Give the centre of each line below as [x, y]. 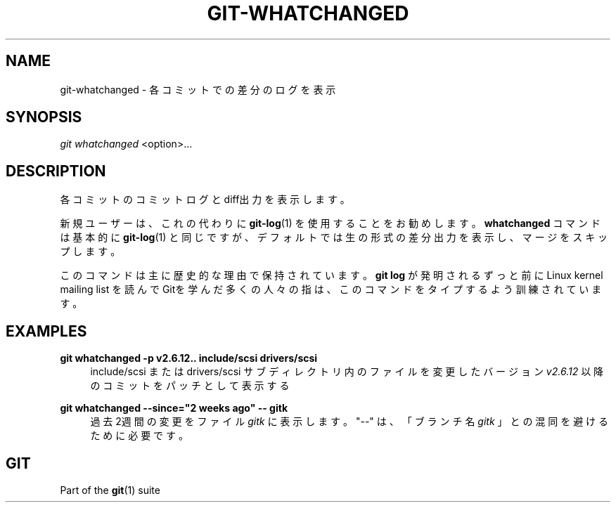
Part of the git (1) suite [110, 490]
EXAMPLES [46, 331]
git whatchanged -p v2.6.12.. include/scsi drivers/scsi [189, 358]
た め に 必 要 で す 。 [139, 436]
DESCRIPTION [56, 171]
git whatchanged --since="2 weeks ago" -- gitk [174, 408]
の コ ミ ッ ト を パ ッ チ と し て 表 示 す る [190, 386]
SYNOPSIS [44, 117]
